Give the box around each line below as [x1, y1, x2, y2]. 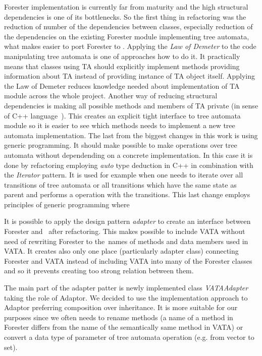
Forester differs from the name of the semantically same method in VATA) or [4, 322, 243, 332]
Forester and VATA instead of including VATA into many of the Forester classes [4, 255, 252, 266]
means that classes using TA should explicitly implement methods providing [4, 61, 240, 71]
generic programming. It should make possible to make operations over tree [4, 140, 237, 150]
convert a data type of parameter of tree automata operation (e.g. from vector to [4, 332, 254, 342]
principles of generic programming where [4, 199, 130, 209]
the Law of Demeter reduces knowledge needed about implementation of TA [4, 80, 240, 91]
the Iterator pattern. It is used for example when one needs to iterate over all [4, 169, 243, 180]
